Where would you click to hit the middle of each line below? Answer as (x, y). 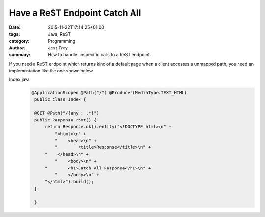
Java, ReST (59, 34)
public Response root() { (66, 120)
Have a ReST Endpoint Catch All (75, 13)
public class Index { (60, 99)
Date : (15, 27)
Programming (62, 41)
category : (19, 41)
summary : (20, 55)
